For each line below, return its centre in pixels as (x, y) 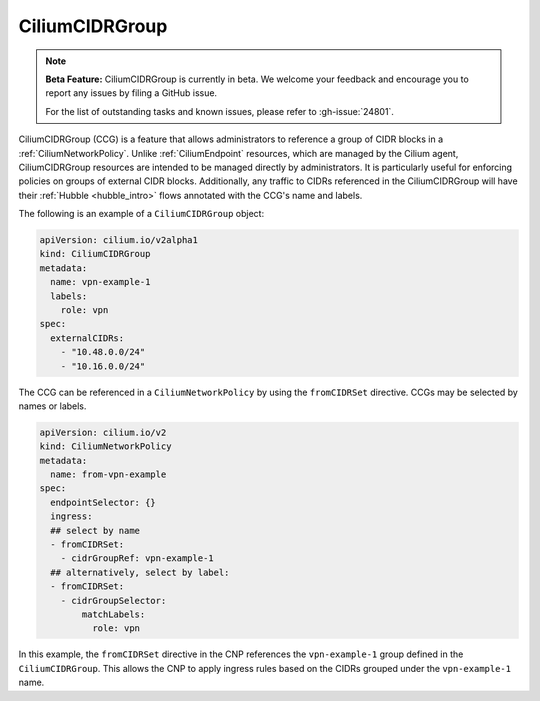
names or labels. (52, 406)
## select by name (95, 530)
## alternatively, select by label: (140, 572)
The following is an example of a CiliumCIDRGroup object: (141, 214)
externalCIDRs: (87, 338)
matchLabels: (113, 614)
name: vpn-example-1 (100, 282)
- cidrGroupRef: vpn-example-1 (137, 558)
